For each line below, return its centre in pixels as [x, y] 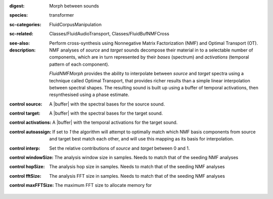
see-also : [20, 43]
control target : [25, 113]
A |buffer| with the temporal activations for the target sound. [115, 122]
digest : [17, 6]
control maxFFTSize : [32, 185]
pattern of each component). [79, 64]
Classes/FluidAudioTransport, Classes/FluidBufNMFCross [109, 34]
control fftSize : [25, 176]
